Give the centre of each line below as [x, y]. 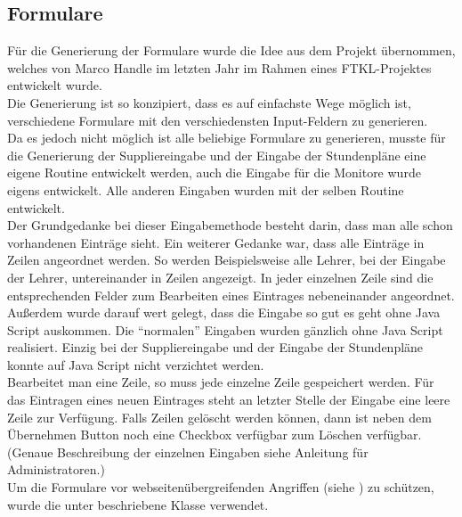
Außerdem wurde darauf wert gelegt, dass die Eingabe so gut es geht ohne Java [224, 312]
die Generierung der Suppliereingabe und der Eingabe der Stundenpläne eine [217, 155]
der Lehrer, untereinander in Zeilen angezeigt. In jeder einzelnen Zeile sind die [220, 277]
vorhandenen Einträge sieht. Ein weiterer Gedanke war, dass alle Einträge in [216, 242]
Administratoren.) [56, 469]
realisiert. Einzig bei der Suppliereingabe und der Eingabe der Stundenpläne [215, 347]
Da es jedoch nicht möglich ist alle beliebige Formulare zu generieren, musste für [227, 138]
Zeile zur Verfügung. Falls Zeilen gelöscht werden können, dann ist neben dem [219, 417]
